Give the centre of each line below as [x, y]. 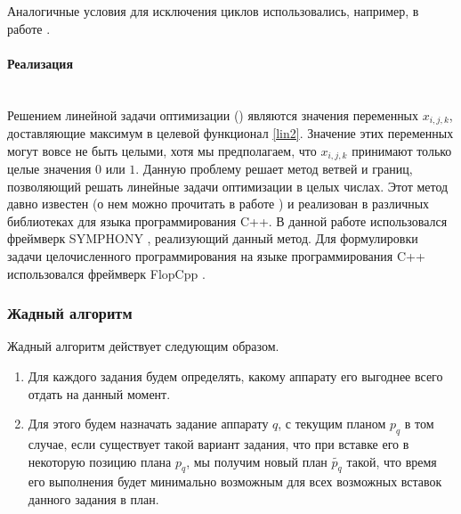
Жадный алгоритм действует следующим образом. [143, 346]
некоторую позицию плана [100, 461]
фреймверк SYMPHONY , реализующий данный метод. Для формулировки [213, 238]
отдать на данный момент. [99, 393]
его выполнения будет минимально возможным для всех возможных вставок [235, 481]
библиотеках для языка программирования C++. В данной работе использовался [227, 220]
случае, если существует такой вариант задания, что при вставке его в [218, 444]
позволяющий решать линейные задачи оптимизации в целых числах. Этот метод [228, 186]
